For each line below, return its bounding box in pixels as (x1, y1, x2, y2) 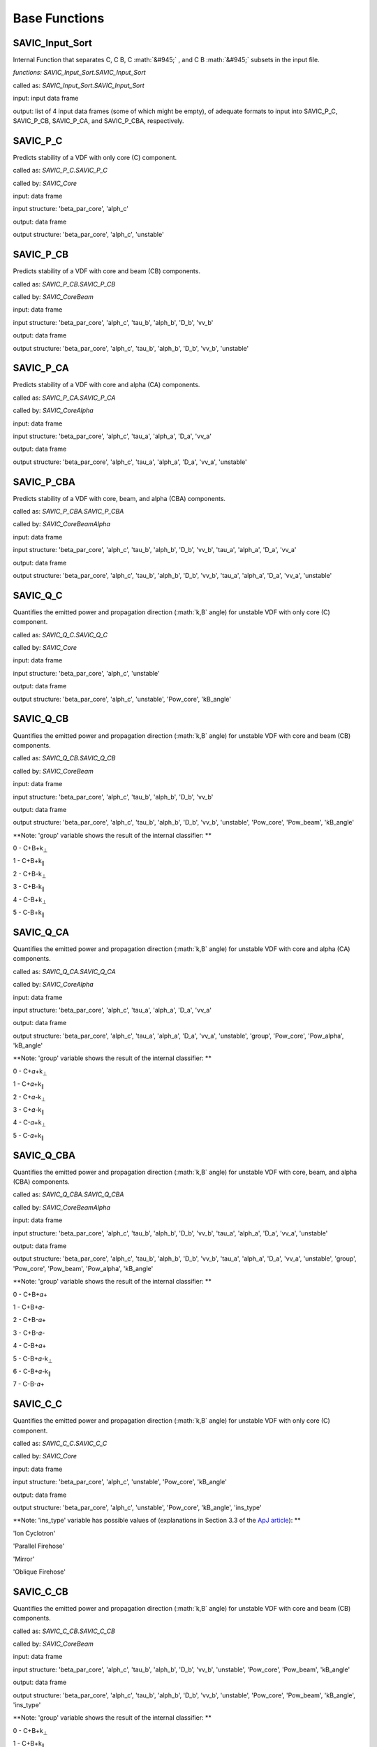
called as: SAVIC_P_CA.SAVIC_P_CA (13, 393, 116, 402)
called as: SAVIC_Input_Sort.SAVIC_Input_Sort (13, 81, 145, 89)
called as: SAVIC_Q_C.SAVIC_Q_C (13, 630, 108, 639)
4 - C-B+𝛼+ (13, 1342, 47, 1350)
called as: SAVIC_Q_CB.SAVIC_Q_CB (13, 754, 116, 762)
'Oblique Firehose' (13, 1567, 66, 1576)
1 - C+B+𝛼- (13, 1303, 45, 1311)
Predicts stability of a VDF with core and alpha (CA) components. (13, 381, 200, 389)
